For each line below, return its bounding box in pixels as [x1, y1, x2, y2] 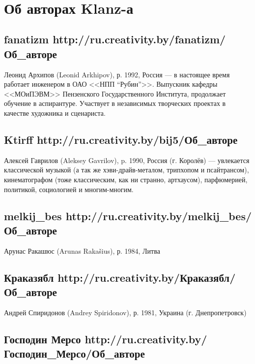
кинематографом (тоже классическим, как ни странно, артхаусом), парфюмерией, [4, 174, 248, 184]
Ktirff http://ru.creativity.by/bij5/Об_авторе [4, 132, 238, 147]
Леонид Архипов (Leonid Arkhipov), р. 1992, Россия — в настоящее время [4, 69, 230, 79]
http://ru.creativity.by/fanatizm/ [53, 32, 226, 47]
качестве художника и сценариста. [4, 107, 106, 118]
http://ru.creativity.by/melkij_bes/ [65, 208, 252, 223]
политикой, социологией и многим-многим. [4, 184, 134, 194]
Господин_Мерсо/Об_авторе [4, 346, 145, 361]
